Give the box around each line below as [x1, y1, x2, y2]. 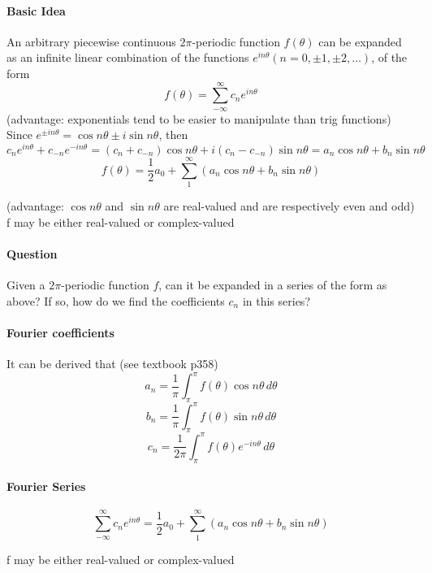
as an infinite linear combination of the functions [6, 49, 249, 66]
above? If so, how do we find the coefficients [6, 292, 225, 309]
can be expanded [318, 33, 402, 50]
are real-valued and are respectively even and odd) [163, 198, 415, 215]
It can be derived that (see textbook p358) [6, 355, 218, 372]
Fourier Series [6, 478, 86, 495]
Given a [6, 276, 45, 293]
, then [158, 126, 188, 143]
